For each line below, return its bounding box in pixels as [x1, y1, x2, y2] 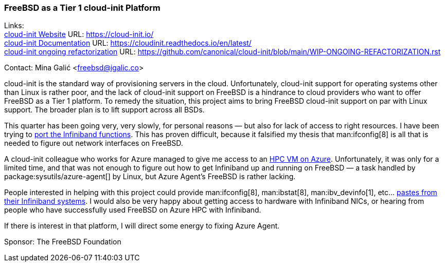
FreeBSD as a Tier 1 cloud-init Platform [4, 3, 161, 13]
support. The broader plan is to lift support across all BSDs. [4, 105, 205, 115]
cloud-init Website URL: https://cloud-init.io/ [4, 30, 154, 39]
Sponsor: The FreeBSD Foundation [4, 237, 121, 246]
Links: [4, 21, 24, 30]
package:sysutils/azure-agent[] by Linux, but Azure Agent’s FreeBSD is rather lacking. [4, 172, 296, 181]
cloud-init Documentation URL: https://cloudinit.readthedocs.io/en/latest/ [4, 39, 252, 48]
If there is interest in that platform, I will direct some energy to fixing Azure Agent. [4, 221, 280, 231]
